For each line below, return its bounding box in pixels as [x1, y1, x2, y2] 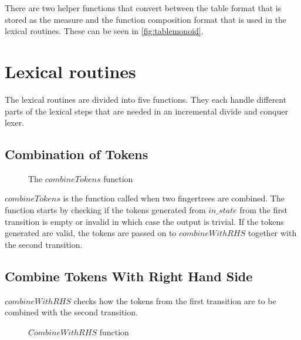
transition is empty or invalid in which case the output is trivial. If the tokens [5, 215, 284, 227]
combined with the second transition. [5, 306, 138, 318]
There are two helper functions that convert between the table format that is [5, 2, 282, 14]
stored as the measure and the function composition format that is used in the [5, 13, 287, 25]
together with [248, 227, 297, 239]
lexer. [5, 116, 25, 129]
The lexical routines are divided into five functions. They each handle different [5, 93, 287, 105]
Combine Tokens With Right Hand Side [5, 267, 253, 285]
